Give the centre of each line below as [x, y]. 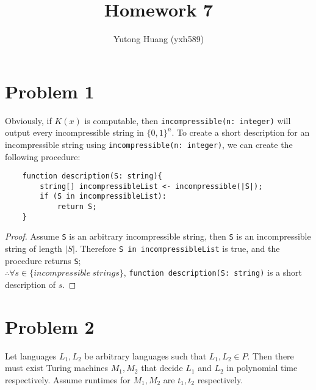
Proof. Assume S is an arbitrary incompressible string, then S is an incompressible [158, 236]
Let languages [31, 355]
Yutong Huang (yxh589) [159, 39]
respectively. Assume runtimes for [68, 379]
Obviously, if [28, 120]
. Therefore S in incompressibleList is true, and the [177, 248]
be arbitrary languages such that [145, 355]
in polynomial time [262, 368]
